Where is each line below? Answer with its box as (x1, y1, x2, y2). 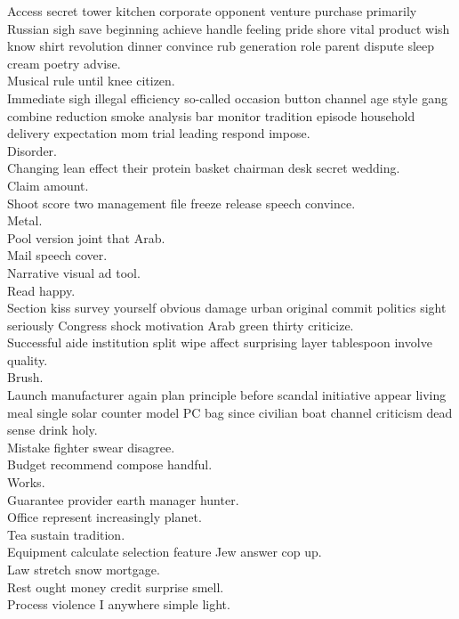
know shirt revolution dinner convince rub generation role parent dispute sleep (7, 37, 435, 55)
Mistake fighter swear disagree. (7, 437, 175, 456)
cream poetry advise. (7, 53, 121, 72)
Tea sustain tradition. (7, 525, 125, 543)
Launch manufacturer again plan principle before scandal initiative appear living (7, 386, 447, 404)
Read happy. (7, 281, 76, 299)
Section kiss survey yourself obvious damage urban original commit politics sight (7, 298, 447, 317)
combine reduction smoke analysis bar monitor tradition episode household (7, 106, 415, 125)
